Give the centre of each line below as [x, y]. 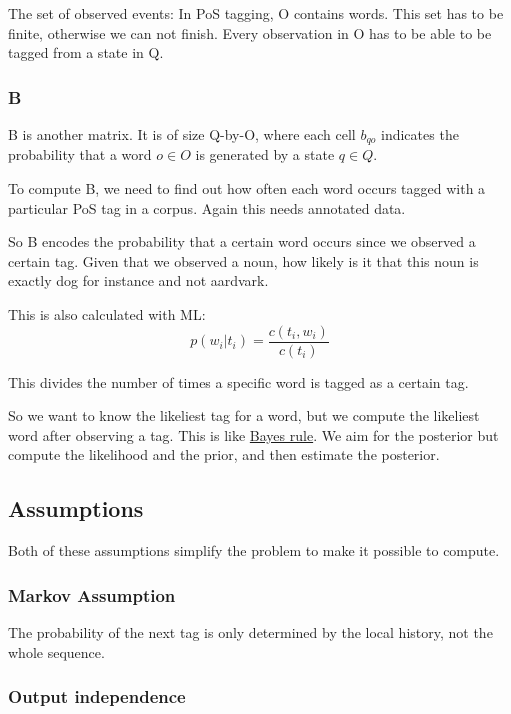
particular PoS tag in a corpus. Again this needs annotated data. [207, 207]
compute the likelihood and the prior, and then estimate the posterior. [224, 454]
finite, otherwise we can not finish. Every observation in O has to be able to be [250, 32]
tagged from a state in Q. [86, 52]
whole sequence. [56, 651]
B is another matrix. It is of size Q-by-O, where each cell [182, 134]
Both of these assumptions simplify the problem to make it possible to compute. [254, 550]
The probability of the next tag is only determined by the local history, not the [250, 632]
